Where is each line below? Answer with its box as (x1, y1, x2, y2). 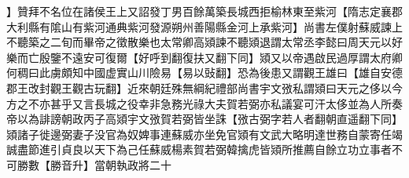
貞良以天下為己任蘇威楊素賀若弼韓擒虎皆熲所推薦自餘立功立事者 (61, 141, 392, 158)
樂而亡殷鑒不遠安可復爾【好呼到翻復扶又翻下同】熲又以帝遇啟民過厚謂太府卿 (6, 49, 403, 65)
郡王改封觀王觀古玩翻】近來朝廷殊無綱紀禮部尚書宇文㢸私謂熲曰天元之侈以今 (6, 79, 403, 96)
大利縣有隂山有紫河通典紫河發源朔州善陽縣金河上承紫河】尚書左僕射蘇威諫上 (6, 18, 403, 35)
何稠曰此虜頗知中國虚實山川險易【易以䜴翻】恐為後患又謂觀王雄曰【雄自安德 (6, 64, 403, 81)
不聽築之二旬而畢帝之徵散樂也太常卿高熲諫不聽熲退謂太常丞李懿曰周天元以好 (6, 34, 403, 50)
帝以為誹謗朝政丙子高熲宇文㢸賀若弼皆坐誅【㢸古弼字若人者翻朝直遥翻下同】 (6, 111, 403, 127)
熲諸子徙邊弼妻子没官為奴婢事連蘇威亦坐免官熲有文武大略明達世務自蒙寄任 (6, 125, 392, 142)
